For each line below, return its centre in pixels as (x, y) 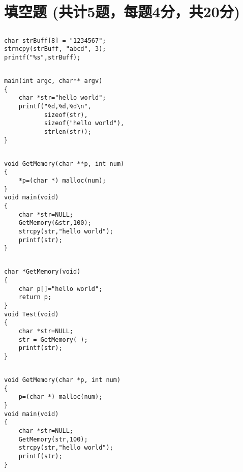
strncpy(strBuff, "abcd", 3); (55, 49)
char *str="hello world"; (62, 98)
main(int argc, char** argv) (53, 81)
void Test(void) (32, 314)
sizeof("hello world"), (84, 123)
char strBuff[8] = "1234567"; (55, 40)
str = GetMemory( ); (53, 340)
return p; (35, 297)
